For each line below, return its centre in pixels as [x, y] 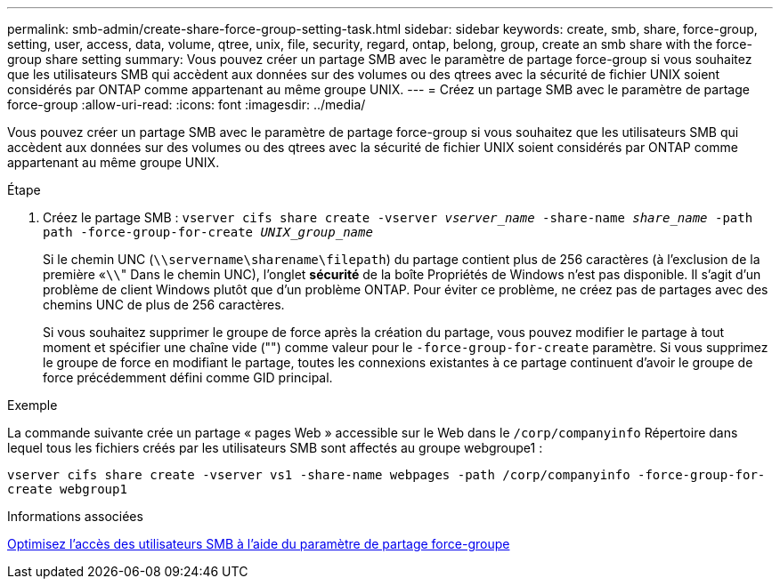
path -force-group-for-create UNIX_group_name [208, 232]
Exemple [32, 405]
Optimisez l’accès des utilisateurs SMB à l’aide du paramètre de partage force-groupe [259, 544]
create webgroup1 [67, 489]
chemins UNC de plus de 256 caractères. [164, 305]
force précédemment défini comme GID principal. [188, 377]
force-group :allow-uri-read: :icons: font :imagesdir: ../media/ [187, 104]
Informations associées [75, 516]
